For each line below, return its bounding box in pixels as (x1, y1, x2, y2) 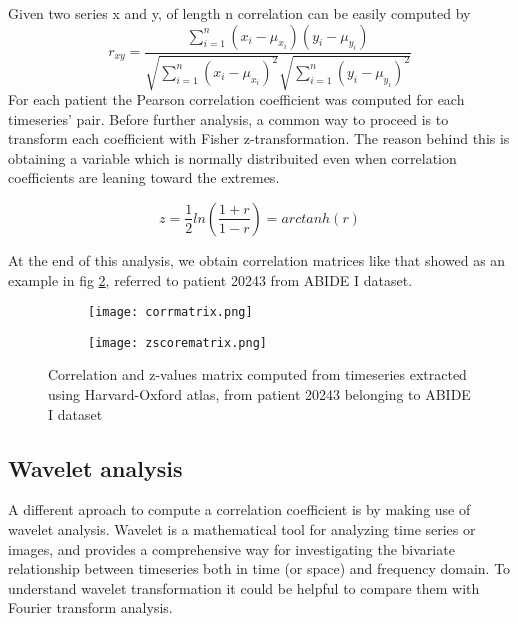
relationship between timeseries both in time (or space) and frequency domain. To (8, 558, 511, 579)
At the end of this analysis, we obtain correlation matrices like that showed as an (8, 249, 506, 270)
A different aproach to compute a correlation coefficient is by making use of (8, 499, 471, 520)
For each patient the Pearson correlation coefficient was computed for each (8, 89, 465, 110)
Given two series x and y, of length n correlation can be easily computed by (8, 3, 471, 23)
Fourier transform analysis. (8, 597, 173, 618)
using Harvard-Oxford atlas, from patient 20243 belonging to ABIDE (48, 384, 471, 405)
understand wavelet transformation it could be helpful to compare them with (8, 577, 480, 598)
